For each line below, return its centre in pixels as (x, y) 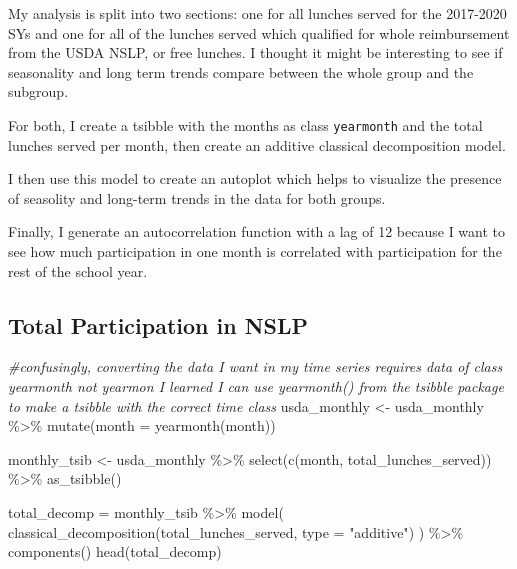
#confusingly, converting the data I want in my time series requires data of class (255, 366)
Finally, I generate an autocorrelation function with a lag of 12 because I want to (257, 231)
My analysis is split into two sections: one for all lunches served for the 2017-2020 (257, 13)
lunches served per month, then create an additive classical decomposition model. (257, 144)
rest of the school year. (78, 270)
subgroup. (38, 91)
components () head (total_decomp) (115, 551)
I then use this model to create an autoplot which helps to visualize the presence (255, 178)
